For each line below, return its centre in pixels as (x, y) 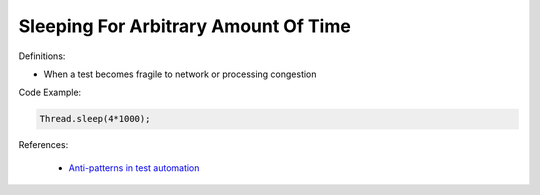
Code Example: (50, 92)
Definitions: (42, 56)
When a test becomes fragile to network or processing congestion (180, 74)
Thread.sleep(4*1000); (95, 119)
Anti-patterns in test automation (134, 167)
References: (43, 145)
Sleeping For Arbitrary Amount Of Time (185, 26)
